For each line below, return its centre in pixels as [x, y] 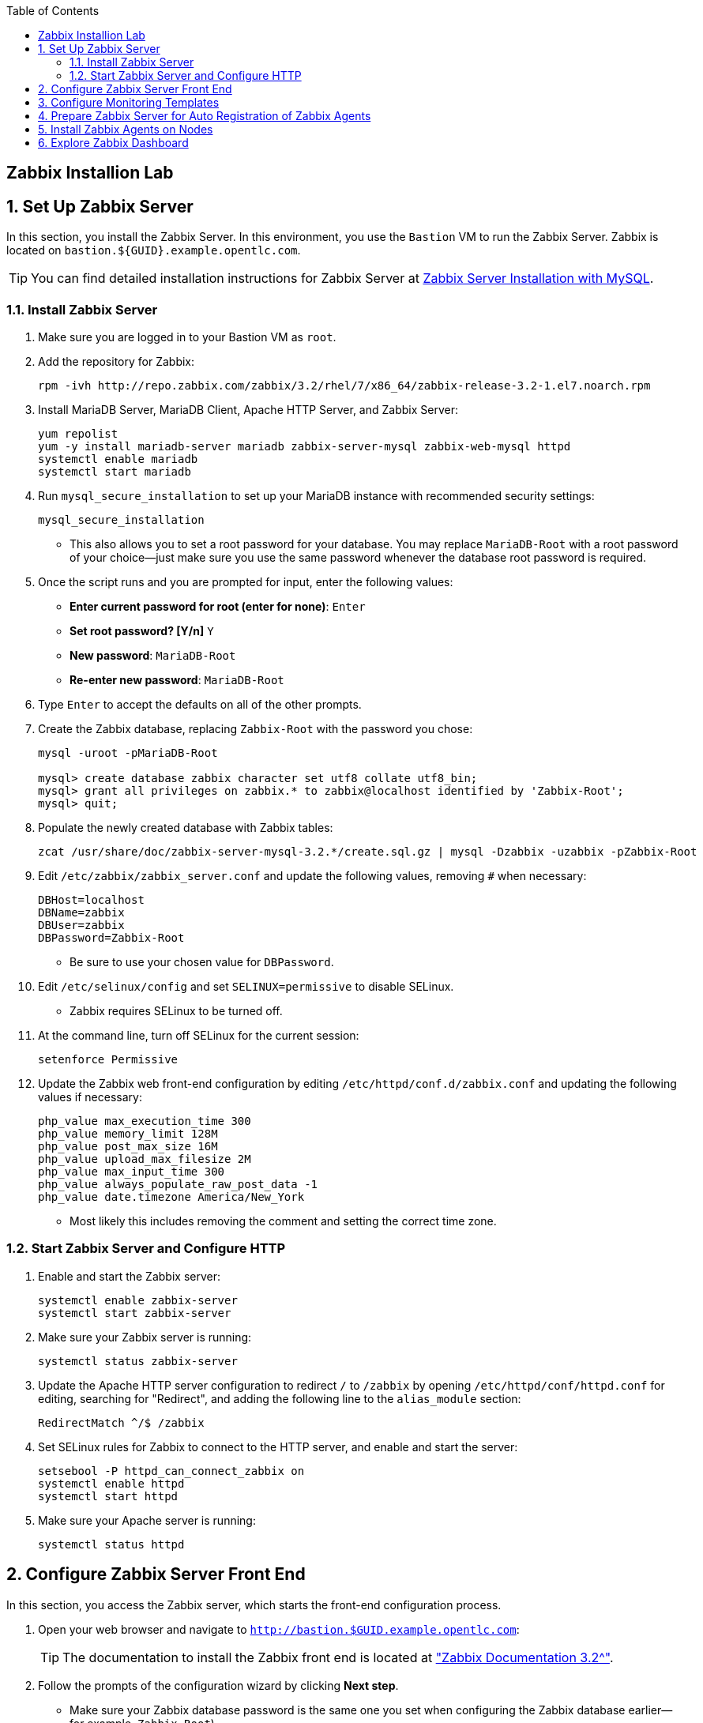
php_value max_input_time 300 [132, 1172]
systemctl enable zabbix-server [138, 1300]
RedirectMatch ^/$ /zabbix [121, 1422]
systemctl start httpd [108, 1496]
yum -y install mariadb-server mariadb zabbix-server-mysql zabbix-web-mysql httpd [305, 447]
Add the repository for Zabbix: [117, 362]
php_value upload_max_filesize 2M [145, 1159]
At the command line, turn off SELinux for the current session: [199, 1036]
